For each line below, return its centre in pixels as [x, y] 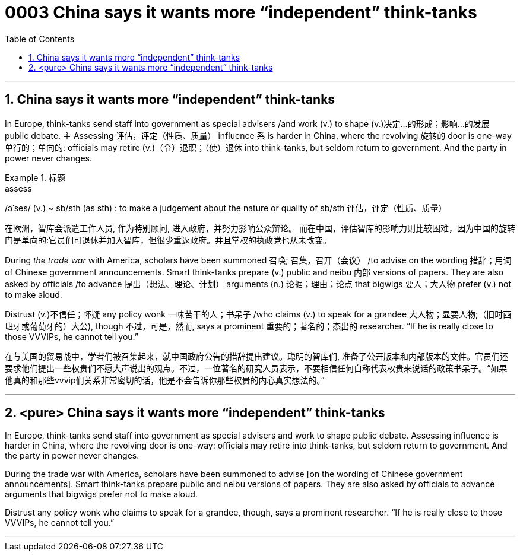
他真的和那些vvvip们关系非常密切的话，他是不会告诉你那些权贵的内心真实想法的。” [165, 380]
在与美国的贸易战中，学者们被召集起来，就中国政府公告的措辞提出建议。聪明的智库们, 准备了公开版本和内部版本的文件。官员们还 [256, 356]
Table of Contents [40, 39]
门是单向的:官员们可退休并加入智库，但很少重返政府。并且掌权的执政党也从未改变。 [168, 240]
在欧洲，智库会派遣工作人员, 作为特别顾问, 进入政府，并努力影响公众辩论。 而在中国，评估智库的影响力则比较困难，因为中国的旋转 [260, 228]
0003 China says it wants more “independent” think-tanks [241, 12]
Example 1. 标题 [35, 177]
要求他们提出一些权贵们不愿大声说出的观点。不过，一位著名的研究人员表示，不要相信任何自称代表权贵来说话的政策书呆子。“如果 [256, 368]
